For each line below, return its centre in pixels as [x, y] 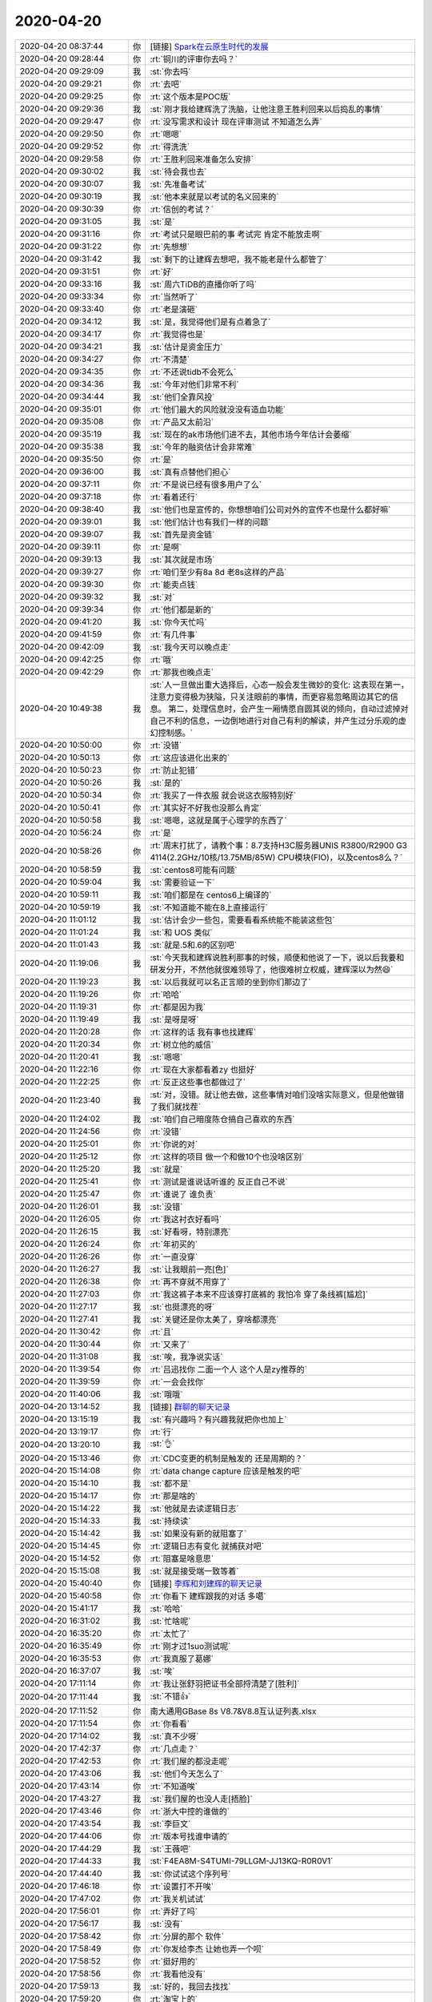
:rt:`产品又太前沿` [182, 422]
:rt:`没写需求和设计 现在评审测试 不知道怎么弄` [236, 122]
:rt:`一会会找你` [178, 1381]
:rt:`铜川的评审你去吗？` [194, 58]
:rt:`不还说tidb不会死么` [193, 372]
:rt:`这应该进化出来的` [190, 758]
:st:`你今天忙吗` [178, 622]
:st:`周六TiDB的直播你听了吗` [204, 284]
